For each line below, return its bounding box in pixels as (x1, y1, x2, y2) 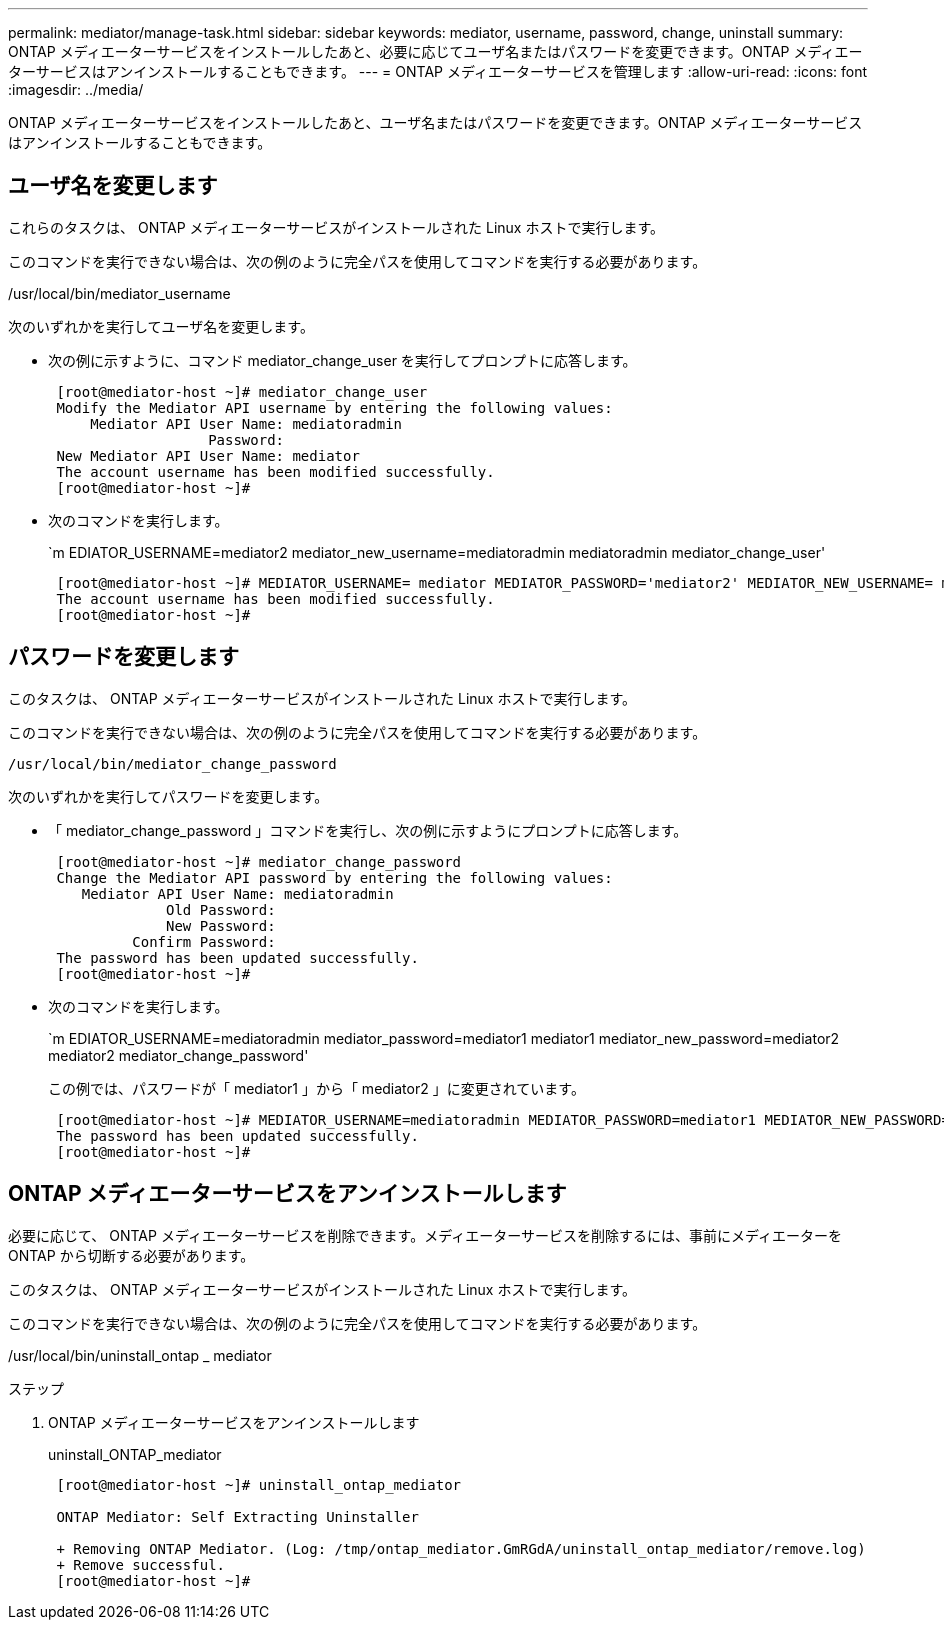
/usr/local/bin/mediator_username (8, 284, 231, 302)
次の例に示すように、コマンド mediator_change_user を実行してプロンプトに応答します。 (48, 351, 637, 369)
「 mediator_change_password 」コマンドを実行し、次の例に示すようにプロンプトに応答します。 (48, 821, 688, 839)
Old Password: (166, 901, 276, 918)
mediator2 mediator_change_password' (48, 1046, 309, 1064)
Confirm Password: (132, 933, 276, 950)
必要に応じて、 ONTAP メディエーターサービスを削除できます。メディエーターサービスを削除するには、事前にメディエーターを (8, 1226, 842, 1244)
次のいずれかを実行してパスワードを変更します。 (8, 787, 329, 805)
